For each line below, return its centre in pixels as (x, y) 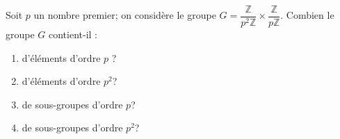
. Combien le (307, 15)
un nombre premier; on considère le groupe (125, 15)
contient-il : (73, 34)
